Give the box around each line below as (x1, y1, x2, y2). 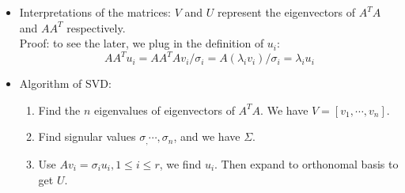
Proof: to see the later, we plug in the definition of (19, 35, 264, 51)
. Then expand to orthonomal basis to (214, 155, 399, 172)
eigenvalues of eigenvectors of (94, 101, 235, 118)
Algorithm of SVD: (19, 75, 112, 92)
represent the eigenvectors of (217, 4, 356, 20)
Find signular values (38, 128, 136, 145)
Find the (38, 101, 81, 118)
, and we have (173, 128, 240, 145)
